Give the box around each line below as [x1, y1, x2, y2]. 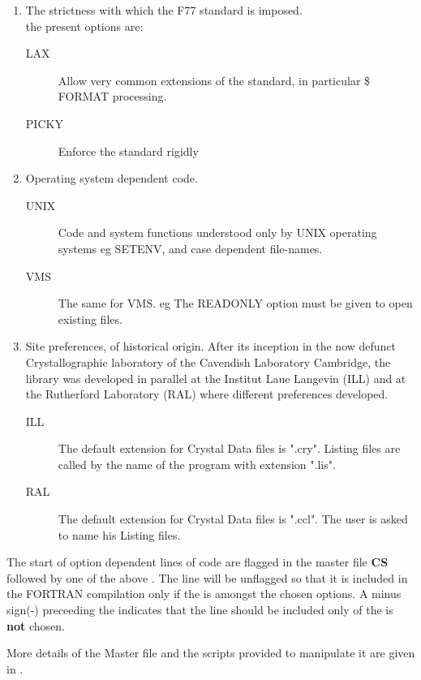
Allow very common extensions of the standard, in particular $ [58, 71, 371, 88]
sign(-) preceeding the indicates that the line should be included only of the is [6, 601, 393, 618]
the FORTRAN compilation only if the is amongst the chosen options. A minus [6, 585, 402, 602]
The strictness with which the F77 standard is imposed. [25, 2, 303, 18]
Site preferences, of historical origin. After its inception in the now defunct [25, 338, 397, 355]
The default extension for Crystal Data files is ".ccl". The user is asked [58, 510, 408, 527]
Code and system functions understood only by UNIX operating [58, 224, 377, 241]
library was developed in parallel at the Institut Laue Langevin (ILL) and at [25, 369, 406, 386]
